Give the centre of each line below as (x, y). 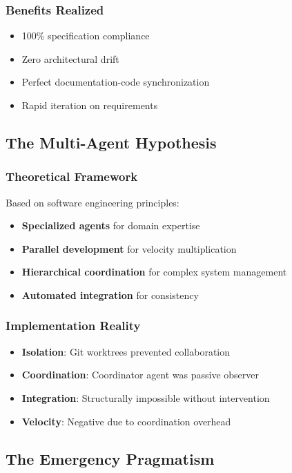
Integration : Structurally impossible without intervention (146, 397)
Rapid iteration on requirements (90, 105)
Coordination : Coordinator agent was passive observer (140, 375)
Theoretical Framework (72, 176)
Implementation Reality (73, 326)
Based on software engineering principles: (93, 202)
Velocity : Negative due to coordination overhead (126, 421)
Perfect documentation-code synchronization (116, 82)
